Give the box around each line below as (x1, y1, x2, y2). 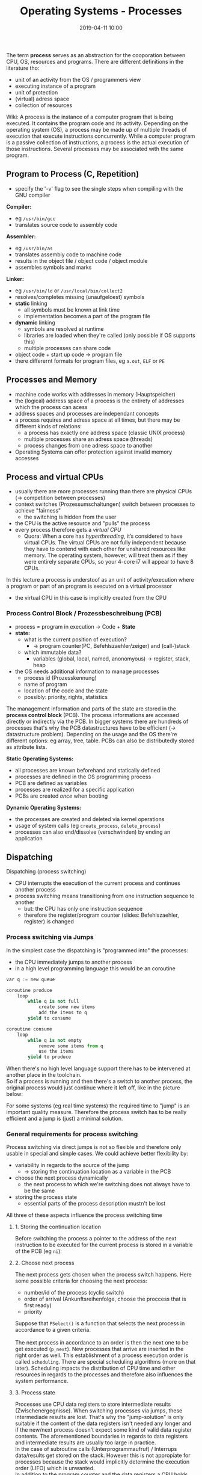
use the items (38, 1049, 74, 1055)
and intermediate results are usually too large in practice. (14, 1439, 156, 1446)
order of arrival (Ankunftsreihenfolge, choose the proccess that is (23, 1295, 186, 1303)
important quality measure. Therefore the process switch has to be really (6, 1109, 187, 1116)
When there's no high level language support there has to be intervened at (6, 1065, 191, 1072)
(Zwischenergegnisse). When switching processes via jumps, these (14, 1407, 183, 1414)
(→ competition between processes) (14, 494, 105, 502)
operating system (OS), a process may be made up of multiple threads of (6, 126, 188, 133)
